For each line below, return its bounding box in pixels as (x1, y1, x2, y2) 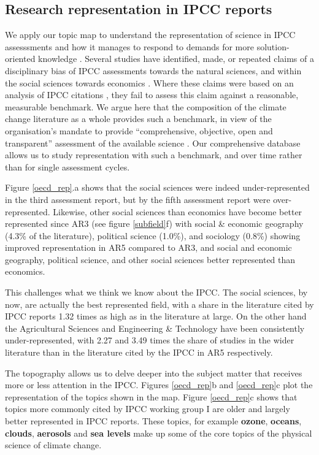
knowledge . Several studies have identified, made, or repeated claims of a (38, 52, 314, 65)
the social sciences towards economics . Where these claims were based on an (5, 76, 294, 89)
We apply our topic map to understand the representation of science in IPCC (5, 28, 296, 41)
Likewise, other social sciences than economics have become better (53, 205, 302, 218)
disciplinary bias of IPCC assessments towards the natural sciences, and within (5, 64, 302, 77)
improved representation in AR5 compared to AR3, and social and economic (5, 241, 292, 254)
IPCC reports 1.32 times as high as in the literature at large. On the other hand (5, 310, 307, 323)
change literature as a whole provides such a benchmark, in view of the (5, 112, 272, 125)
